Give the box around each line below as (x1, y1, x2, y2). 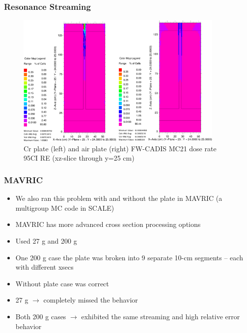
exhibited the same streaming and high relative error (81, 311, 240, 321)
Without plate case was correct (15, 278, 109, 288)
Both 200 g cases (15, 311, 66, 321)
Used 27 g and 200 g (15, 235, 77, 246)
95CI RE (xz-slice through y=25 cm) (24, 153, 135, 163)
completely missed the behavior (43, 295, 138, 305)
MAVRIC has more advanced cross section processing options (15, 219, 201, 229)
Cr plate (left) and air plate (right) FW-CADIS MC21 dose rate (24, 143, 217, 153)
